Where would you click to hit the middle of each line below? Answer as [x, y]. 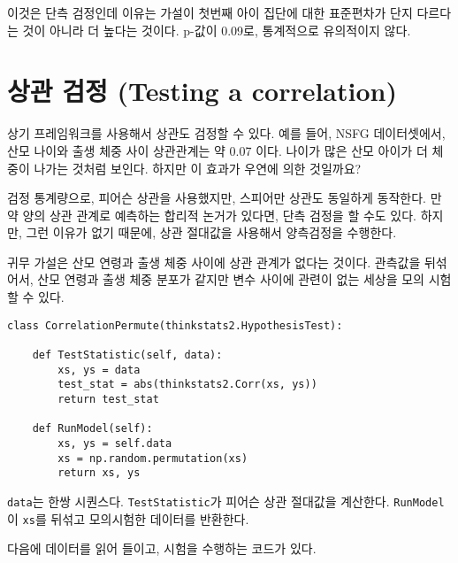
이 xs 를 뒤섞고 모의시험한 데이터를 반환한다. [128, 518]
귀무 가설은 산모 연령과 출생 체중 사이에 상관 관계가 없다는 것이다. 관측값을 [214, 262]
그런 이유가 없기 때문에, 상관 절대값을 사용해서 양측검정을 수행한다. [211, 232]
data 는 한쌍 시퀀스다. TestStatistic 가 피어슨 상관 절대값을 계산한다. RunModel [226, 501]
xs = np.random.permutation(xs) [153, 458]
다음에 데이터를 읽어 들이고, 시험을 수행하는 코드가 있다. [162, 548]
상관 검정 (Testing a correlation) [202, 91]
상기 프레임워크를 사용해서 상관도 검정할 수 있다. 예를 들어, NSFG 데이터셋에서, [226, 133]
